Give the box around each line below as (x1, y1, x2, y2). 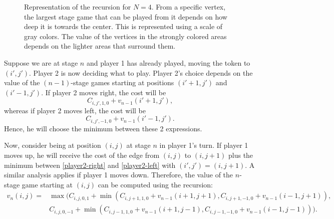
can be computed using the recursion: (98, 179, 213, 189)
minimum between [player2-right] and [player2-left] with (4, 159, 176, 170)
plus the (228, 150, 253, 160)
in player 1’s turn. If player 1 (159, 140, 248, 150)
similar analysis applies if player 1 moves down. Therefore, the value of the (4, 169, 233, 180)
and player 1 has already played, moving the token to (86, 57, 250, 68)
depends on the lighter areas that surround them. (24, 41, 176, 51)
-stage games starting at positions (71, 77, 174, 88)
